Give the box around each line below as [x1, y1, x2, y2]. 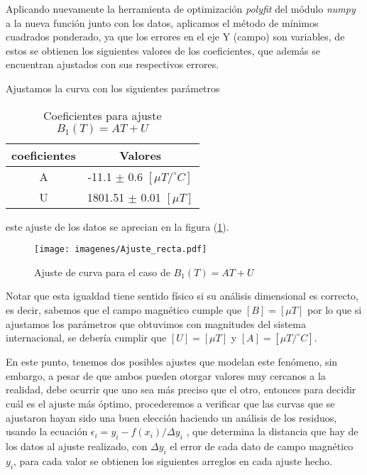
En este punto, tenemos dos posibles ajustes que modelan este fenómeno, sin [6, 354, 338, 369]
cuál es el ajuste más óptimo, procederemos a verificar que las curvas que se [6, 395, 335, 410]
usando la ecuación [6, 424, 88, 439]
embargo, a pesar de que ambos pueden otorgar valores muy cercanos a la [6, 368, 326, 383]
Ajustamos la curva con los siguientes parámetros [6, 80, 220, 95]
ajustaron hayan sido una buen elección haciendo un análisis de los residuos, [6, 410, 337, 425]
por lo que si [307, 302, 362, 317]
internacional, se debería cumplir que [6, 330, 167, 345]
